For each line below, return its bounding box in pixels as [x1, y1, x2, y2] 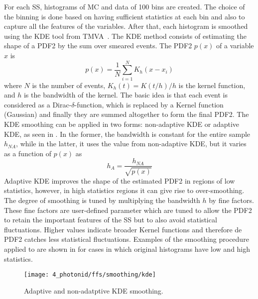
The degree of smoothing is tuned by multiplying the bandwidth [4, 195, 200, 205]
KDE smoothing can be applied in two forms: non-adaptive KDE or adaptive [4, 119, 240, 129]
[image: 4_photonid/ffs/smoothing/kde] [24, 271, 156, 279]
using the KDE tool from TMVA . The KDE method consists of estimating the [4, 30, 247, 41]
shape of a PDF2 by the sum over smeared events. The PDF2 [4, 40, 192, 51]
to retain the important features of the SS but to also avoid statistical [4, 214, 217, 225]
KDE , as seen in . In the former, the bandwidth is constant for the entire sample [4, 128, 251, 139]
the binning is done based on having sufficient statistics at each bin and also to [4, 11, 245, 21]
